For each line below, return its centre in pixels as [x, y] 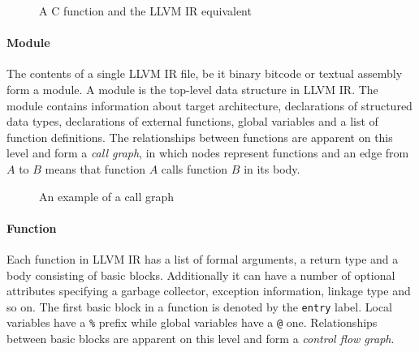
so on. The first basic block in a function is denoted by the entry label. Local [200, 306]
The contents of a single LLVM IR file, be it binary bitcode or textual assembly [205, 73]
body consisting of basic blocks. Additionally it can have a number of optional [201, 275]
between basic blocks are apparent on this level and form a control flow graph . [201, 339]
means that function [95, 168]
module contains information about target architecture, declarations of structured [209, 105]
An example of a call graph [107, 196]
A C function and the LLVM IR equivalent [145, 11]
